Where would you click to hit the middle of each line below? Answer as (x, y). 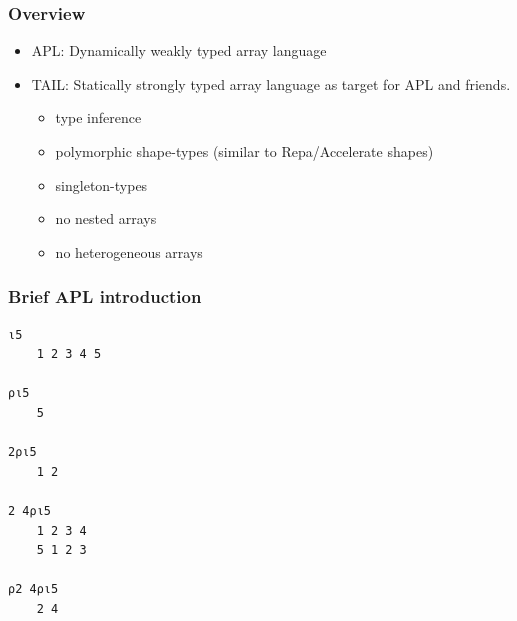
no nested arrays (106, 218)
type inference (98, 117)
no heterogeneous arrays (129, 251)
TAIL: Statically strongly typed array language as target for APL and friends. (271, 83)
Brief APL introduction (105, 296)
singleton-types (101, 184)
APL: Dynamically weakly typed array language (179, 50)
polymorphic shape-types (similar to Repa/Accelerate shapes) (244, 151)
